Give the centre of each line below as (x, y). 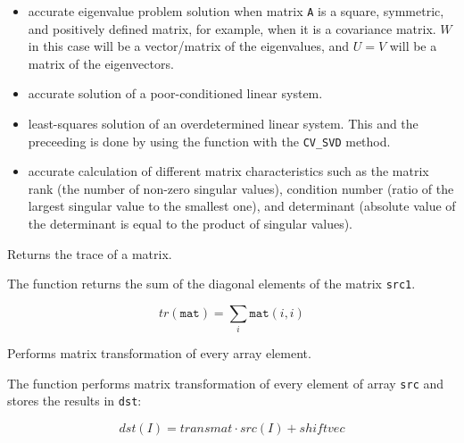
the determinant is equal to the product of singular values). (190, 224)
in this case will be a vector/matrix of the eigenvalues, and (189, 46)
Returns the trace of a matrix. (90, 253)
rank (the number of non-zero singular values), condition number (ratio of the (241, 188)
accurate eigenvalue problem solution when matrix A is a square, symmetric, (236, 11)
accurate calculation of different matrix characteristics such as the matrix (228, 171)
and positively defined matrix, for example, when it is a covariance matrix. (232, 28)
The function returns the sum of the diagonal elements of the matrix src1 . (211, 284)
